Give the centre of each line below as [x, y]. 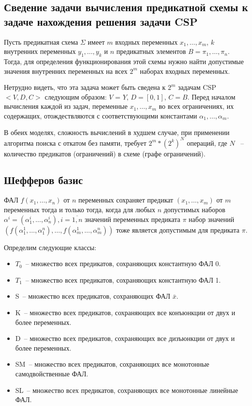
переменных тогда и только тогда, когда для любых [80, 210]
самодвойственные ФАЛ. [52, 373]
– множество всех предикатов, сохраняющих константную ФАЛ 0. [123, 263]
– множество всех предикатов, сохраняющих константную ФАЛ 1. [123, 279]
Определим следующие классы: [50, 247]
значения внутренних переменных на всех [66, 71]
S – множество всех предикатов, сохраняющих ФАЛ [93, 296]
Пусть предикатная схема [41, 42]
